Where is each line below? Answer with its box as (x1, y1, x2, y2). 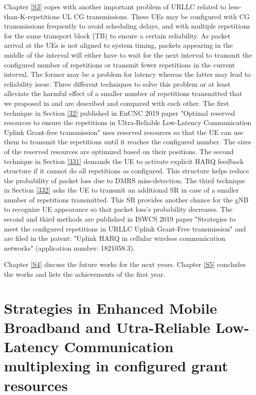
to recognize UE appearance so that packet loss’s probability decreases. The (4, 204, 232, 214)
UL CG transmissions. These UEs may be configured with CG (62, 11, 250, 21)
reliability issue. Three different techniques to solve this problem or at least (4, 78, 231, 89)
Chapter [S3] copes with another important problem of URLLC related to (4, 1, 226, 11)
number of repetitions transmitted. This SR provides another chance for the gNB (4, 194, 249, 204)
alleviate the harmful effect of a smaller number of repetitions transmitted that (4, 88, 242, 99)
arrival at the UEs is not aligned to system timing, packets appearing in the (4, 40, 233, 50)
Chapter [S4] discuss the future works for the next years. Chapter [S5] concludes (4, 259, 246, 269)
